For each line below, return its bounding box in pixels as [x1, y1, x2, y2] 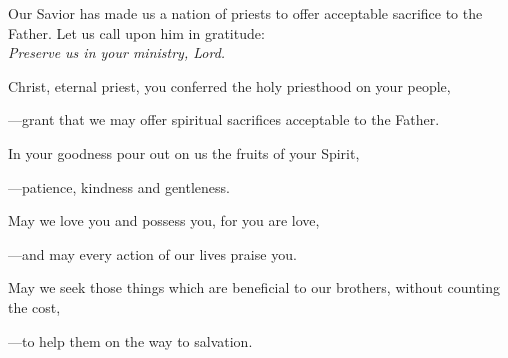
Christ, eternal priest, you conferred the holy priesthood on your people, [8, 75, 451, 96]
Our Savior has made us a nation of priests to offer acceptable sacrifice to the [8, 3, 483, 23]
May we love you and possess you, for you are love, [8, 210, 320, 231]
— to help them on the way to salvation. [8, 330, 253, 351]
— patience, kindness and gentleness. [8, 176, 230, 197]
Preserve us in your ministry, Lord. [8, 42, 226, 63]
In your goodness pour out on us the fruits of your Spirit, [8, 142, 360, 163]
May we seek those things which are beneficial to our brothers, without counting [8, 277, 501, 298]
